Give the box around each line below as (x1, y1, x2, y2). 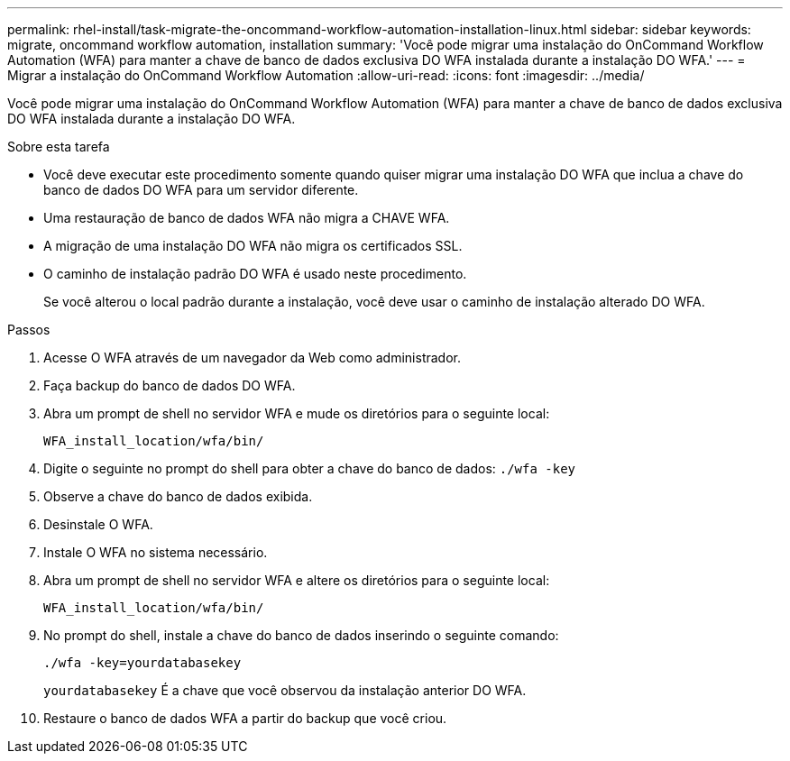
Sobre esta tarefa (7, 139, 110, 154)
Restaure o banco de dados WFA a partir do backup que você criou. (43, 711, 447, 726)
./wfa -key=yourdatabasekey (43, 656, 242, 670)
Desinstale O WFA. (43, 517, 153, 532)
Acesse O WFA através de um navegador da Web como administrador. (43, 350, 461, 365)
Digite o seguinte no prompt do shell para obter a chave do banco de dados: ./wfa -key (43, 461, 576, 476)
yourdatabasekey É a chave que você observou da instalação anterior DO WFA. (43, 683, 527, 698)
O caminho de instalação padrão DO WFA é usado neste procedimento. (43, 266, 467, 281)
